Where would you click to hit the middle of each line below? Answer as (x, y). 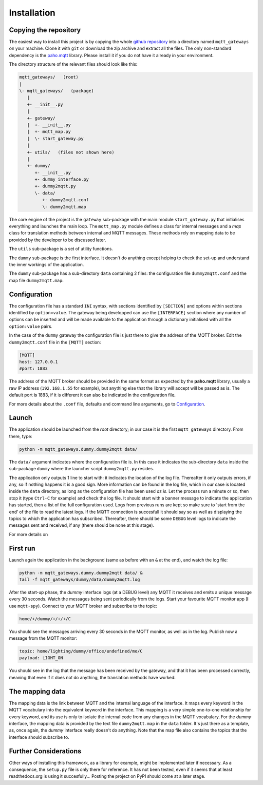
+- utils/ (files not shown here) (71, 152)
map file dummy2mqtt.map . (36, 280)
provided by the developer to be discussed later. (58, 240)
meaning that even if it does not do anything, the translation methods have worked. (92, 677)
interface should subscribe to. (39, 737)
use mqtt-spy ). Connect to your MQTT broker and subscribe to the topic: (83, 606)
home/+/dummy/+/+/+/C (45, 619)
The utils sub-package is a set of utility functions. (61, 249)
